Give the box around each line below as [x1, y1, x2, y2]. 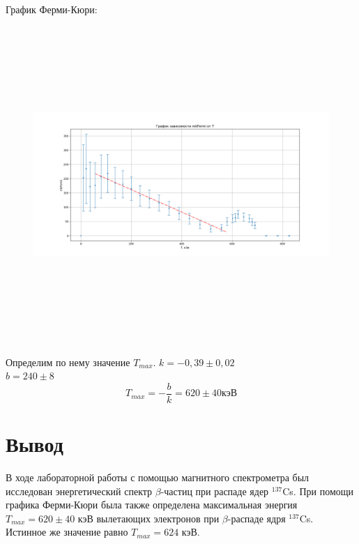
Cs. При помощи [282, 483, 354, 498]
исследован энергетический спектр [6, 483, 153, 498]
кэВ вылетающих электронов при [77, 511, 220, 525]
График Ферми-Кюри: [6, 2, 98, 16]
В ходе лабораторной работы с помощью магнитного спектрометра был [6, 470, 310, 485]
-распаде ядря [227, 511, 286, 525]
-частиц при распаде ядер [160, 483, 269, 498]
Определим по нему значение [6, 354, 130, 369]
